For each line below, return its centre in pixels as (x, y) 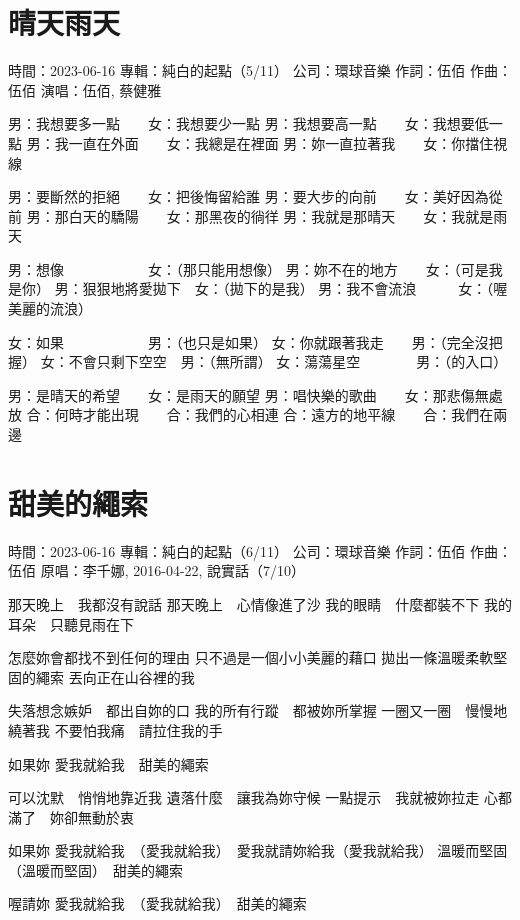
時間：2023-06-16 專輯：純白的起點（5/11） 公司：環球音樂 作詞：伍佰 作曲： (260, 70)
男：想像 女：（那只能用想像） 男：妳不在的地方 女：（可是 (248, 268)
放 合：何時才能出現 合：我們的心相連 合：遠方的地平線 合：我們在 (251, 414)
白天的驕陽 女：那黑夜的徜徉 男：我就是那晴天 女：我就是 (281, 215)
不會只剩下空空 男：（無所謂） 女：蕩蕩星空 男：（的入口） (288, 361)
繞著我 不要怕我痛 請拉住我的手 (115, 729)
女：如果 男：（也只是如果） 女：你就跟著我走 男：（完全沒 (248, 341)
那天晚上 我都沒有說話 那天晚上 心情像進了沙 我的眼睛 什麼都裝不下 (244, 603)
